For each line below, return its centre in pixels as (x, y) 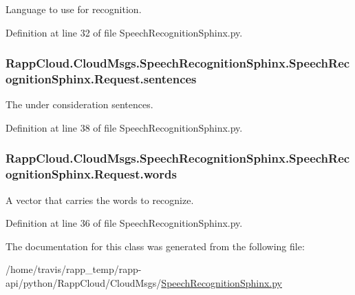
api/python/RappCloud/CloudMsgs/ (84, 283)
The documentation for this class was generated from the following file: (155, 246)
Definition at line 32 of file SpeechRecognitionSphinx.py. (124, 32)
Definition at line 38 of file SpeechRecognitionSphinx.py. (124, 127)
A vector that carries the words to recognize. (100, 200)
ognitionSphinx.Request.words (91, 174)
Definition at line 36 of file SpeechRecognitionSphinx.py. (124, 223)
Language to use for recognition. (74, 9)
